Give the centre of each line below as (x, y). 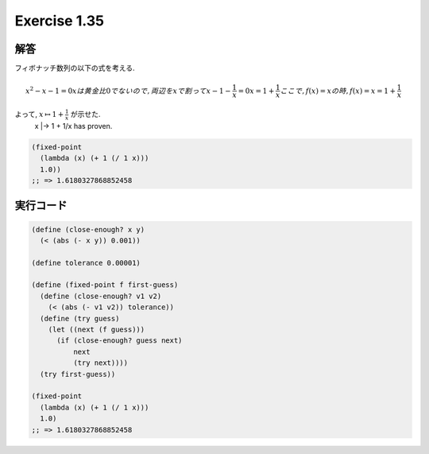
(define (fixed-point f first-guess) (105, 285)
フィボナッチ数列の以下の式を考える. (75, 68)
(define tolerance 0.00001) (86, 263)
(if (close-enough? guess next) (120, 341)
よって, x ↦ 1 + (39, 114)
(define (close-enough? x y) (88, 229)
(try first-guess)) (78, 374)
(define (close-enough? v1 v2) (101, 296)
